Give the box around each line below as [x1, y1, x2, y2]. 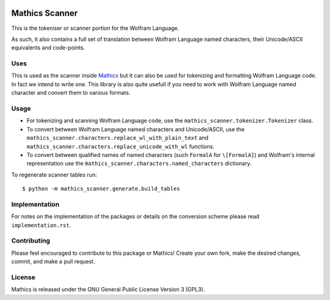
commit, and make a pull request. [11, 258, 95, 265]
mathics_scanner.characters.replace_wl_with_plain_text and [26, 134, 209, 142]
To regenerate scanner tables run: [11, 171, 97, 178]
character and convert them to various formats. [11, 89, 131, 97]
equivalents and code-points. [11, 44, 86, 51]
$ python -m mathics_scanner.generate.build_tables [22, 185, 180, 192]
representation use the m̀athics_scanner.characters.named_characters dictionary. [26, 159, 252, 167]
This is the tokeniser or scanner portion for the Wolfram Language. [11, 24, 180, 32]
